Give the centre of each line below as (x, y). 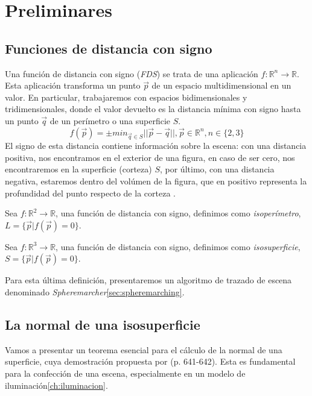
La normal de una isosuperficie (103, 325)
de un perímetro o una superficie (110, 120)
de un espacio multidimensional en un (221, 85)
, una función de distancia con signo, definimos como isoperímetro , (178, 213)
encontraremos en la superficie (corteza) (78, 169)
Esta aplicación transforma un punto (73, 85)
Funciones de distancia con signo (109, 48)
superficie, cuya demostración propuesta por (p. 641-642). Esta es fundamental (150, 361)
